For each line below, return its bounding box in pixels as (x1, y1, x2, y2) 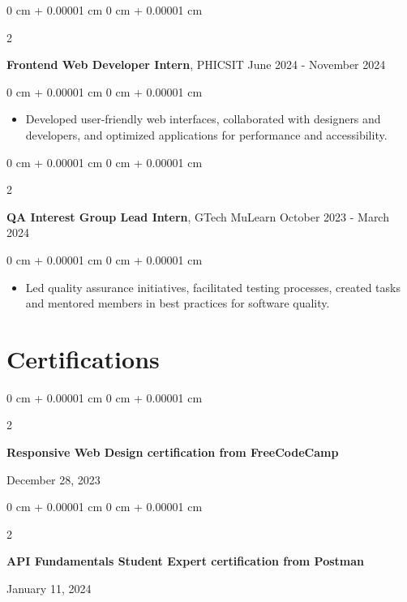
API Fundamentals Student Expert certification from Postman (6, 553, 365, 570)
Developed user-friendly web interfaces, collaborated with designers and (25, 110, 381, 127)
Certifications (6, 342, 160, 375)
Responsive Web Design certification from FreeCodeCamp (6, 444, 339, 461)
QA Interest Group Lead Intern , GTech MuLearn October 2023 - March (6, 208, 389, 225)
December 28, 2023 (6, 471, 101, 488)
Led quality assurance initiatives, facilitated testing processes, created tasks (25, 278, 401, 295)
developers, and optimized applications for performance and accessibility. (25, 126, 388, 143)
